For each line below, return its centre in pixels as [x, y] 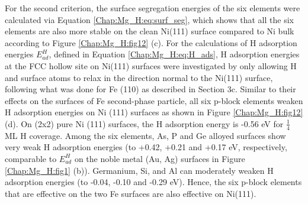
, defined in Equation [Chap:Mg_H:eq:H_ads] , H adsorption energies [174, 54]
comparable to [31, 158]
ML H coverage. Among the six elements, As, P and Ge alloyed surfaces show [145, 135]
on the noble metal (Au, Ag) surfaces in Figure [160, 158]
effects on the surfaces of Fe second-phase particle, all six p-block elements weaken [154, 100]
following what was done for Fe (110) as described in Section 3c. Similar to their [150, 89]
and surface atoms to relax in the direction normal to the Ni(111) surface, [139, 77]
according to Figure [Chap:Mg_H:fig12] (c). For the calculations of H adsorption [151, 42]
